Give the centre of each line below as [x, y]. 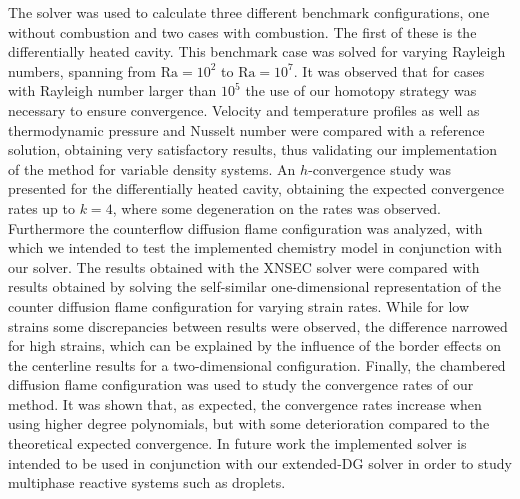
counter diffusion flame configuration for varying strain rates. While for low [238, 305]
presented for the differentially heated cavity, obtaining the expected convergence [256, 188]
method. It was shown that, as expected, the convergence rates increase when [245, 403]
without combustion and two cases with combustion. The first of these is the [242, 31]
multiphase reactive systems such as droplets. [147, 482]
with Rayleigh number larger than [112, 90]
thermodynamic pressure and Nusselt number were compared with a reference [246, 129]
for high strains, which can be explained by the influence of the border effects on [255, 345]
